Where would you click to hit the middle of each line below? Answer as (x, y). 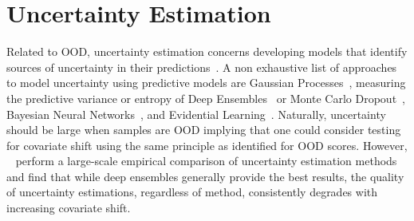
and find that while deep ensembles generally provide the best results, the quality (205, 176)
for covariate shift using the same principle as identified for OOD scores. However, (207, 145)
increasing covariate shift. (69, 208)
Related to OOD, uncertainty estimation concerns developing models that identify (207, 51)
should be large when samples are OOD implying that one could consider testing (204, 130)
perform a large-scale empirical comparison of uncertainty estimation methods (206, 161)
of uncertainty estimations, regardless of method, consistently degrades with (192, 192)
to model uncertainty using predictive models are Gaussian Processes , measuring (206, 83)
